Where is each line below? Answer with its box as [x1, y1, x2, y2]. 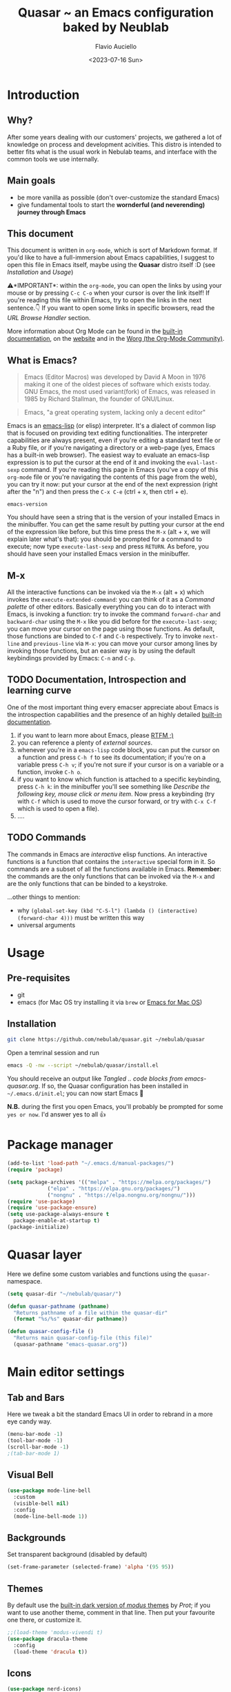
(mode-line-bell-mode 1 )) [13, 1513, 88, 1519]
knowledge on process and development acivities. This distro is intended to [7, 140, 222, 148]
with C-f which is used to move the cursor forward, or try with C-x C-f [17, 797, 217, 805]
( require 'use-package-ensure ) [7, 1204, 97, 1212]
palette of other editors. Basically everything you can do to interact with [7, 602, 211, 611]
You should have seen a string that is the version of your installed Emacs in [7, 513, 221, 522]
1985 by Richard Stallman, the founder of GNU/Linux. [23, 395, 174, 403]
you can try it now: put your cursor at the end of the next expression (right [7, 480, 219, 489]
